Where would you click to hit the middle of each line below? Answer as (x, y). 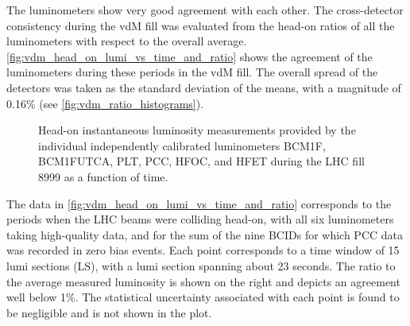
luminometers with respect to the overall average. (127, 41)
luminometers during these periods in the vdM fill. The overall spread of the (192, 72)
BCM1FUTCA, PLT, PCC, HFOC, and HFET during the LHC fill (201, 161)
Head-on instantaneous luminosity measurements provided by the (197, 130)
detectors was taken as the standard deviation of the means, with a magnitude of (204, 87)
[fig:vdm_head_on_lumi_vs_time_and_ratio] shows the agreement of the (190, 56)
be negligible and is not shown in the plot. (109, 312)
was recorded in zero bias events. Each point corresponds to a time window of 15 (203, 250)
